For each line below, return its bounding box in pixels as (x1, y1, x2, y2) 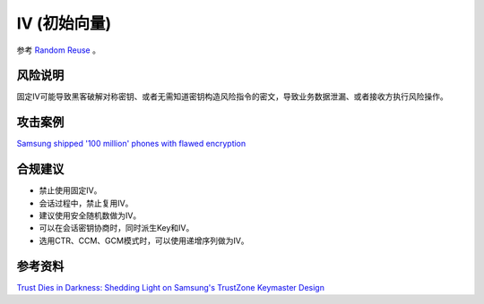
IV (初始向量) (16, 13, 112, 33)
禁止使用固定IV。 (39, 185, 102, 196)
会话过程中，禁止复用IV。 (39, 198, 134, 208)
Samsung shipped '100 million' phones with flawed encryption (16, 139, 246, 149)
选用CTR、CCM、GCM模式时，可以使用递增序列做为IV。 (39, 235, 250, 246)
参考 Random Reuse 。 (16, 45, 100, 55)
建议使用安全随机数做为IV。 (39, 210, 142, 221)
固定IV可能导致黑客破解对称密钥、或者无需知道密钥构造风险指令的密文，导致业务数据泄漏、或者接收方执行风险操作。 (16, 91, 448, 102)
